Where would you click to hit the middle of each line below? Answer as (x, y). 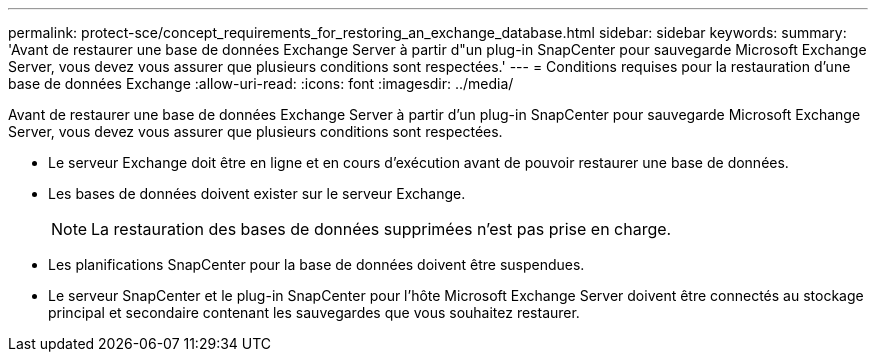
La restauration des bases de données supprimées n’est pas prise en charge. (381, 229)
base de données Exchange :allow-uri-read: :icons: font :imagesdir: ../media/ (261, 83)
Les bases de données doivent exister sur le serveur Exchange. (257, 193)
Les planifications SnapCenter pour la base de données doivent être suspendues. (316, 264)
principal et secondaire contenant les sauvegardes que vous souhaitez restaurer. (314, 312)
